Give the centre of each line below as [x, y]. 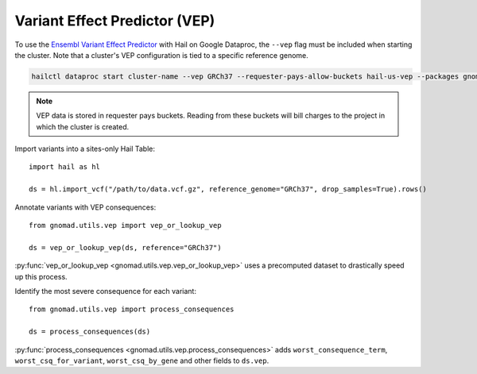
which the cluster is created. [83, 126]
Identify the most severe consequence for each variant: [105, 291]
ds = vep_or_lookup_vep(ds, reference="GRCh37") [125, 247]
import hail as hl [65, 167]
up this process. [41, 276]
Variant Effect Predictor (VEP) [115, 21]
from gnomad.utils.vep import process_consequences [132, 309]
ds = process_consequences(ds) [90, 332]
